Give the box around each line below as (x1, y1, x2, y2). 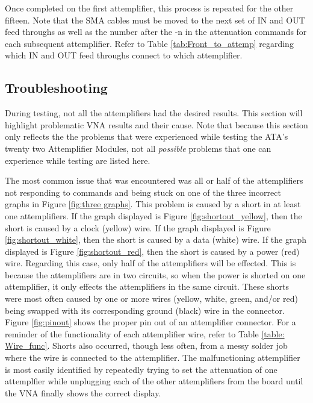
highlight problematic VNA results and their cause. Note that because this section (5, 118, 308, 131)
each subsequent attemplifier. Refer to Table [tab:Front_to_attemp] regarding (5, 37, 294, 49)
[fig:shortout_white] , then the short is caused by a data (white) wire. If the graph (5, 233, 306, 246)
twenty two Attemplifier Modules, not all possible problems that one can (5, 142, 271, 154)
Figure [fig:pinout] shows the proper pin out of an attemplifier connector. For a (5, 316, 296, 328)
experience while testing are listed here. (5, 154, 150, 166)
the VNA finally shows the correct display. (5, 386, 161, 399)
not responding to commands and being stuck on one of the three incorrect (5, 186, 281, 198)
